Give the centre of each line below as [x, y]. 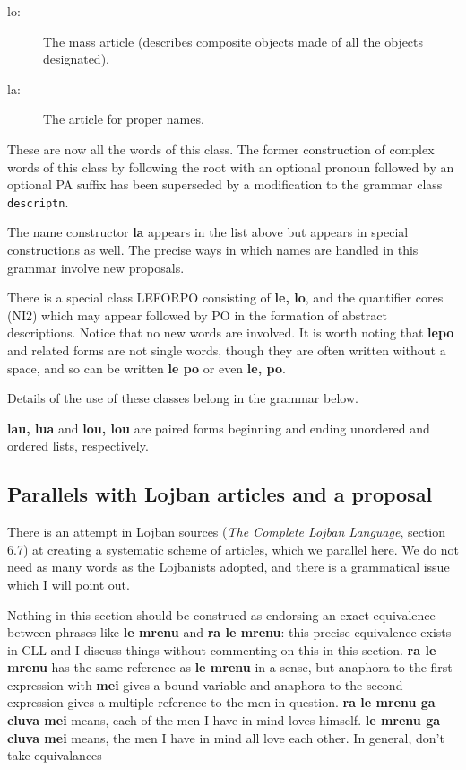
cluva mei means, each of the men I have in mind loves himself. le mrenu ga [224, 720]
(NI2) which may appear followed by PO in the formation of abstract [197, 315]
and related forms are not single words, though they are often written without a [227, 350]
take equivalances [55, 755]
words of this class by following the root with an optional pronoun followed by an [231, 166]
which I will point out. [69, 584]
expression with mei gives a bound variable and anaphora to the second [205, 684]
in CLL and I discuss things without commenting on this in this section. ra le [222, 649]
